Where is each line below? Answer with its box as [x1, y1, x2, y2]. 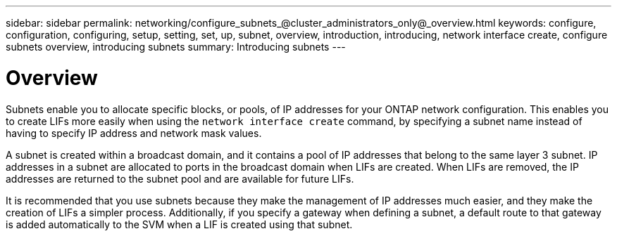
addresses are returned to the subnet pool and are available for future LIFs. [6, 172, 354, 185]
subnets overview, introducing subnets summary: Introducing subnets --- [6, 41, 346, 53]
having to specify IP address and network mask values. [6, 126, 262, 139]
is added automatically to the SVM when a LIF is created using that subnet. [6, 218, 353, 230]
